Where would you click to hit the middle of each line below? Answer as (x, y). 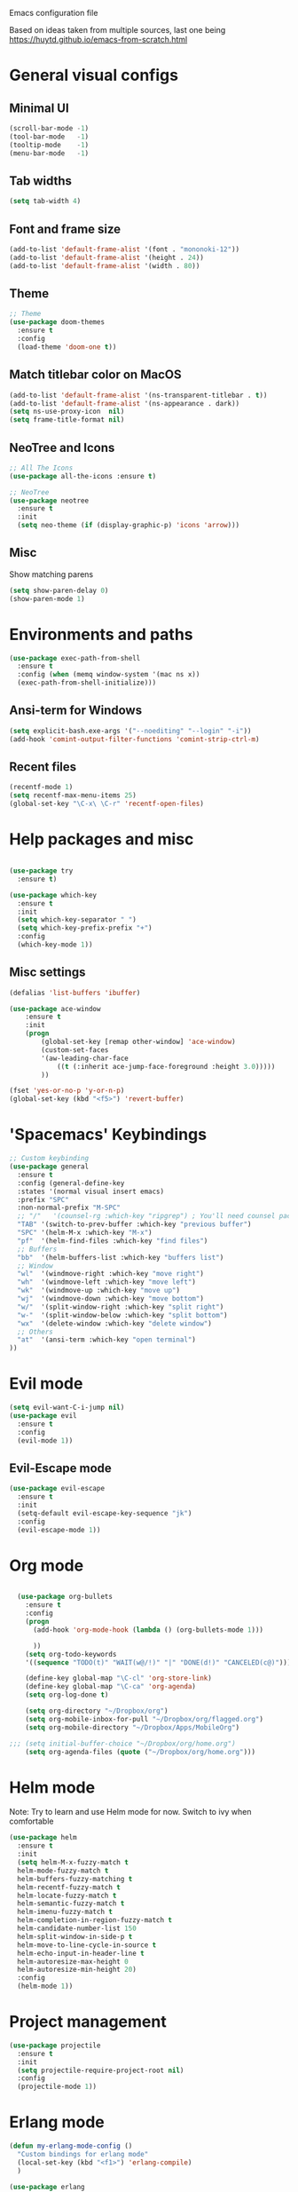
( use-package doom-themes (57, 322)
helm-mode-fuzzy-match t (63, 1871)
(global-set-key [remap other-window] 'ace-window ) (139, 1042)
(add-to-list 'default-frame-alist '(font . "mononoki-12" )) (125, 249)
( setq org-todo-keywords (71, 1654)
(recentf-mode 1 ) (41, 787)
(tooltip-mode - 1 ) (49, 145)
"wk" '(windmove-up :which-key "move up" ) (98, 1291)
